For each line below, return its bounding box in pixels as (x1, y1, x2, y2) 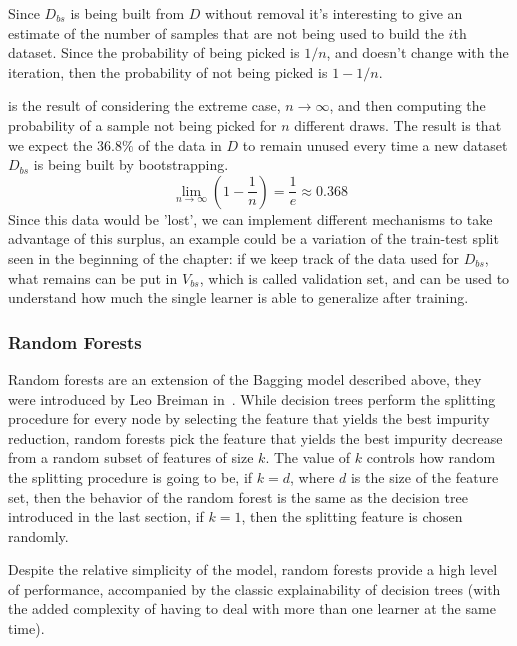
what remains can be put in (8, 267, 178, 288)
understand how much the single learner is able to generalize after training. (8, 287, 469, 308)
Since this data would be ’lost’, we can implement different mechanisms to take (8, 208, 493, 229)
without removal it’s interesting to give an (205, 3, 463, 23)
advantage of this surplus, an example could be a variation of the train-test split (8, 228, 499, 249)
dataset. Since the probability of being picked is (8, 42, 300, 63)
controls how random (366, 447, 496, 468)
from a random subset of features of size (8, 447, 254, 468)
